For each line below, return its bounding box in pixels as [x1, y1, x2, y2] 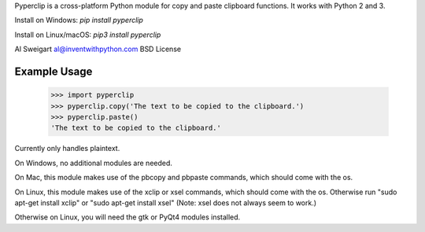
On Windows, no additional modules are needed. [14, 158, 173, 168]
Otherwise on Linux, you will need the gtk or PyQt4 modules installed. [14, 212, 241, 222]
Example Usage [14, 64, 93, 78]
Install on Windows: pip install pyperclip [14, 16, 143, 25]
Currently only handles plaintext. [14, 144, 120, 153]
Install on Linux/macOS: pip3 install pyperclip [14, 30, 161, 39]
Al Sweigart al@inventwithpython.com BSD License [14, 44, 181, 54]
